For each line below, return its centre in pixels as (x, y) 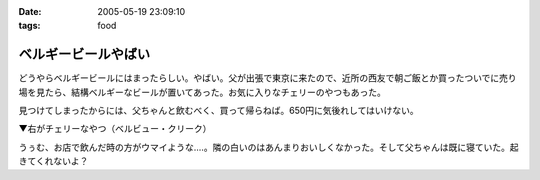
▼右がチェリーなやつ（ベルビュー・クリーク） (115, 129)
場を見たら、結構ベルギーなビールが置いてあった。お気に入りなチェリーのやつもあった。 (202, 92)
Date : (30, 11)
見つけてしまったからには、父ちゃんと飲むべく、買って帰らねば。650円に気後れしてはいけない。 (218, 111)
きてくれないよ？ (53, 161)
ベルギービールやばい (84, 54)
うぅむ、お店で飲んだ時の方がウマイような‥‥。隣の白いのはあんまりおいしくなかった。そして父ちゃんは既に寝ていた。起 (268, 147)
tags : (29, 26)
